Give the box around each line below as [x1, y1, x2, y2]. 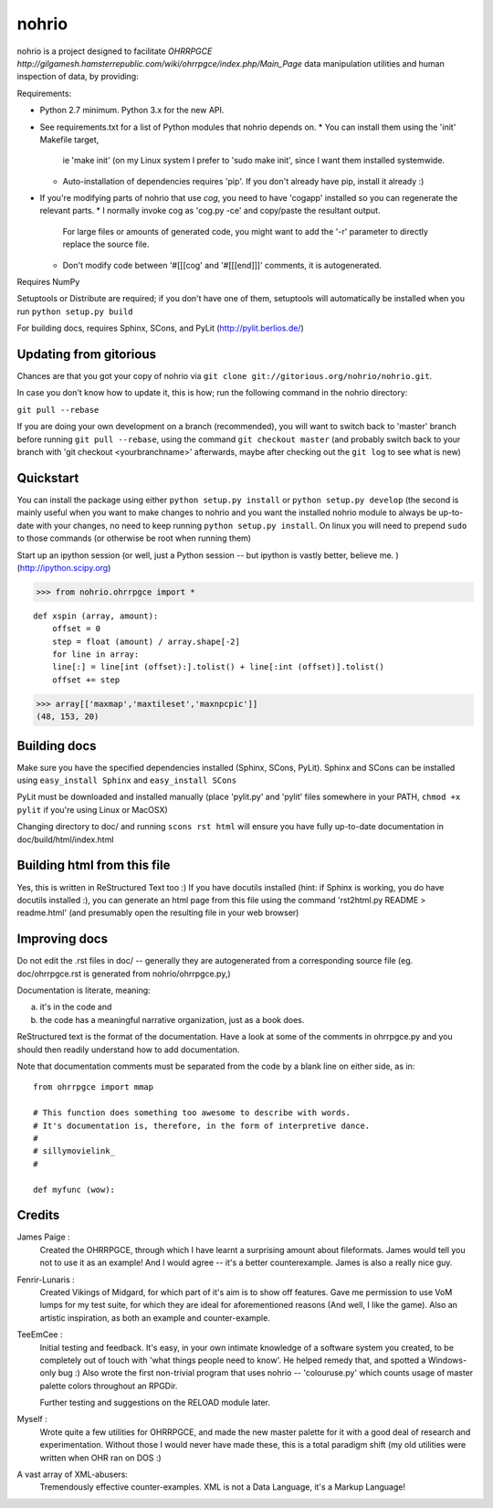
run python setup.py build [16, 306, 133, 317]
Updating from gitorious [16, 347, 157, 362]
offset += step [51, 674, 121, 685]
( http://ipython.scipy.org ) [16, 562, 111, 573]
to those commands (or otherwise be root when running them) [16, 533, 251, 543]
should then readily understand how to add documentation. [16, 1044, 240, 1055]
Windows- [427, 1355, 467, 1366]
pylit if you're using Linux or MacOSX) [16, 804, 168, 815]
